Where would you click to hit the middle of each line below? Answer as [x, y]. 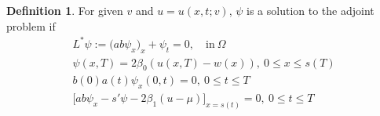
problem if [31, 25]
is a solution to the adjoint [311, 10]
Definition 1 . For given [65, 10]
